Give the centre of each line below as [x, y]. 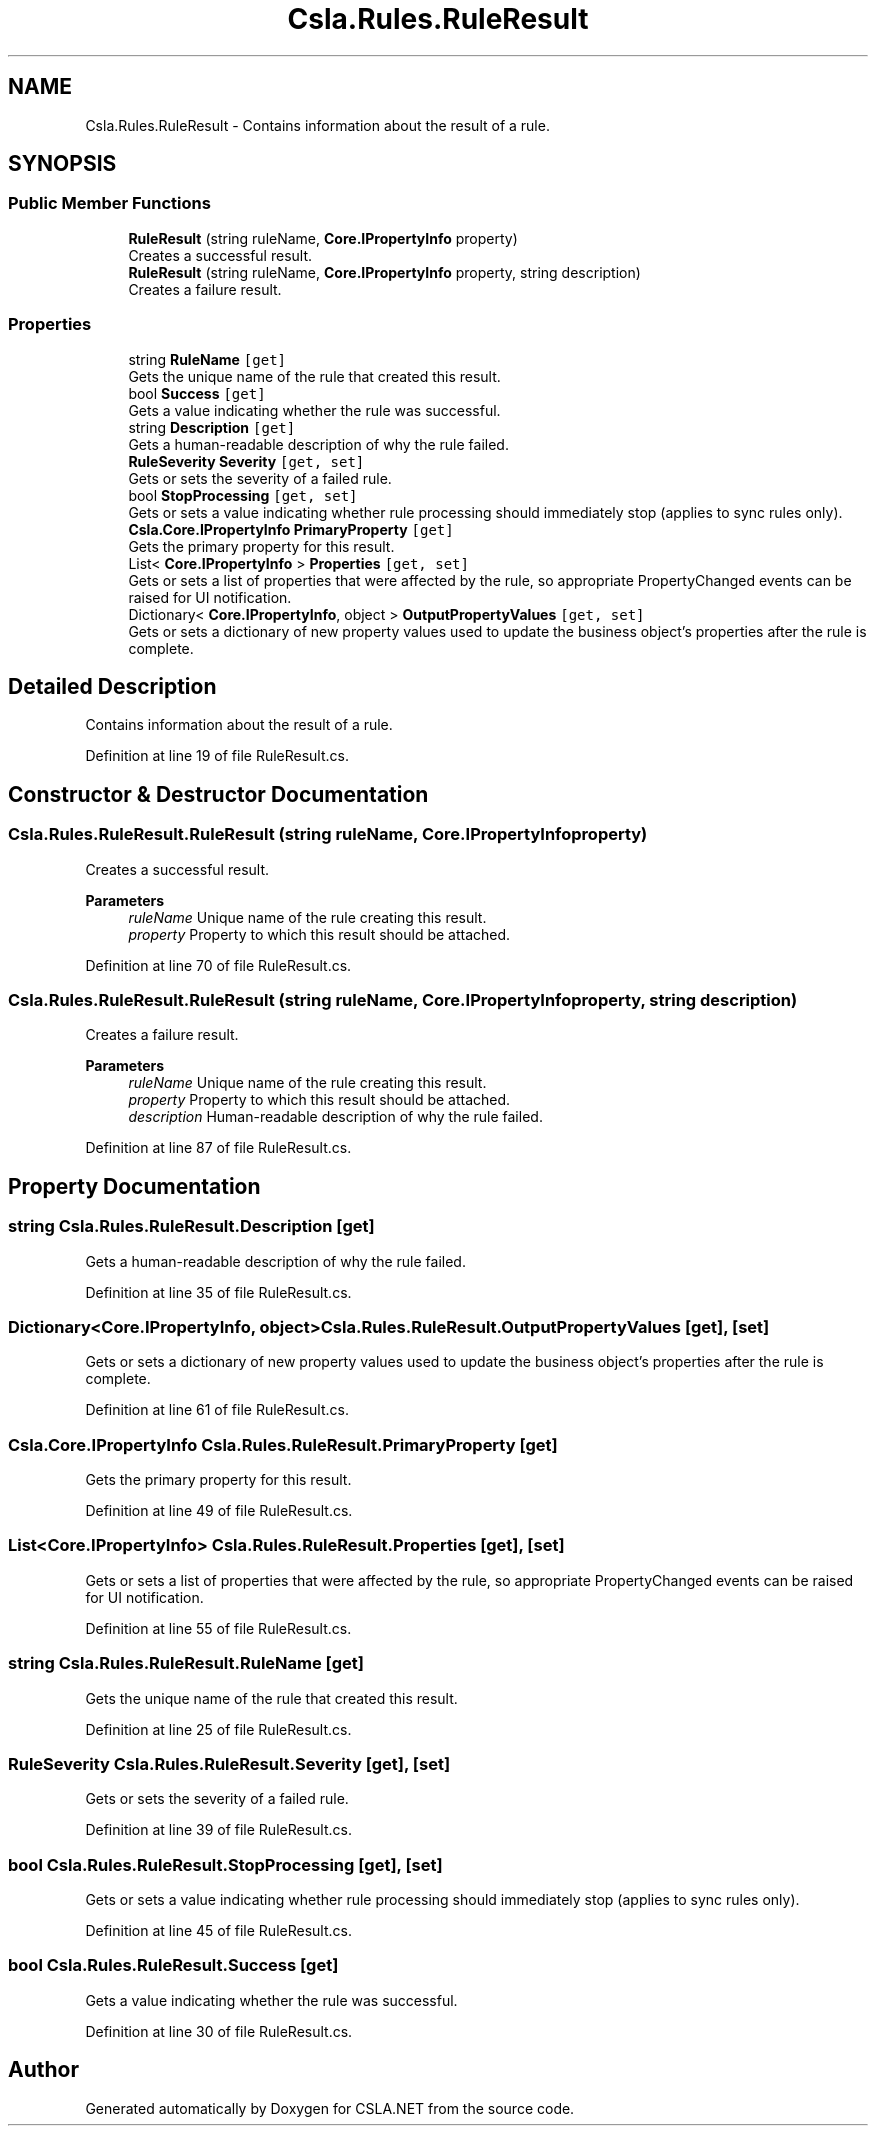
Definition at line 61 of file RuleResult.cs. [217, 1410]
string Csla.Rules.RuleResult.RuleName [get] [186, 1663]
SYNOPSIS [62, 164]
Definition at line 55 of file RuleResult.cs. [218, 1628]
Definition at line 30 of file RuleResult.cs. [219, 2031]
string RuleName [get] [207, 359]
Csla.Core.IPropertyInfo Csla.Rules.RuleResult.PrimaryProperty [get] [283, 1444]
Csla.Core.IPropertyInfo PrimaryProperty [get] [291, 529]
